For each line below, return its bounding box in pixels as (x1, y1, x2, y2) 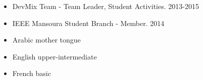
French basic (12, 68, 51, 78)
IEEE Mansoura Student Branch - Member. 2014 (12, 17, 165, 28)
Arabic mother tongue (12, 34, 81, 45)
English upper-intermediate (12, 51, 97, 61)
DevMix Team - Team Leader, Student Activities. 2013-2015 (12, 1, 199, 11)
